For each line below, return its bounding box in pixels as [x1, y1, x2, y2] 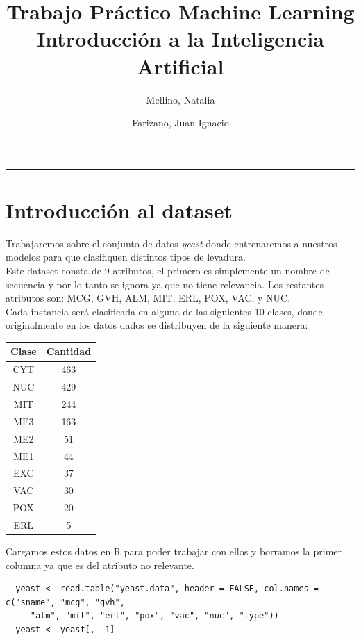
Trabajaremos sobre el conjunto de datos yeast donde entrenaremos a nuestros [6, 236, 337, 250]
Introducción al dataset [6, 195, 233, 224]
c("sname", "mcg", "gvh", [6, 597, 125, 607]
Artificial [137, 51, 224, 80]
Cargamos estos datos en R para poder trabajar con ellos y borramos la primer [6, 544, 342, 558]
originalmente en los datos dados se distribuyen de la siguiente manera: [6, 318, 308, 332]
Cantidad [46, 344, 92, 359]
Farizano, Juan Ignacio [132, 115, 229, 130]
